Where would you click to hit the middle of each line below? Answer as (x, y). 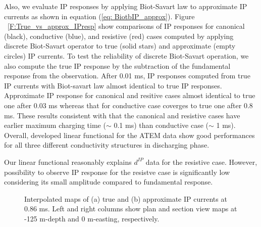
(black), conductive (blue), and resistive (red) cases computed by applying (119, 36)
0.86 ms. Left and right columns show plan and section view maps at (131, 209)
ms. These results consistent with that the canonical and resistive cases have (122, 115)
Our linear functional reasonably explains (68, 162)
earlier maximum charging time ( (55, 125)
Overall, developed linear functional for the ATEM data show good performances (129, 135)
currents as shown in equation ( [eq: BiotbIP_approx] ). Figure (99, 16)
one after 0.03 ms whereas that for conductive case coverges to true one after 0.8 (128, 105)
